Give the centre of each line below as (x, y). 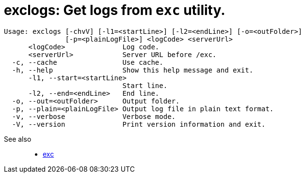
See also (18, 139)
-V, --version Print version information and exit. (139, 124)
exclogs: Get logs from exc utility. (115, 10)
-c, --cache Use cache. (88, 62)
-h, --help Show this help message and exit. (133, 70)
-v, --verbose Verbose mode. (94, 116)
